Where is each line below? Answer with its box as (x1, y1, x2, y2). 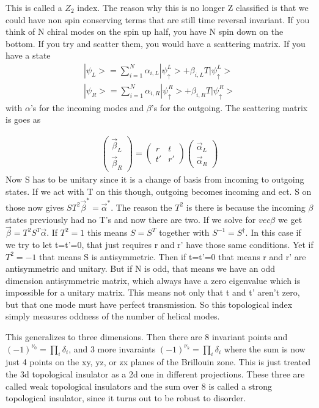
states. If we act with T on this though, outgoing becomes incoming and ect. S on (5, 184, 312, 197)
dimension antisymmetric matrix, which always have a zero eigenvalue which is (5, 274, 301, 286)
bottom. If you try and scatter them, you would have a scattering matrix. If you (5, 37, 306, 49)
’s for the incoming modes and (30, 101, 144, 114)
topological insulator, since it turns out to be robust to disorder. (5, 392, 246, 404)
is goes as (5, 113, 41, 126)
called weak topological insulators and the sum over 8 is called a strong (5, 379, 273, 392)
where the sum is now (224, 342, 306, 355)
